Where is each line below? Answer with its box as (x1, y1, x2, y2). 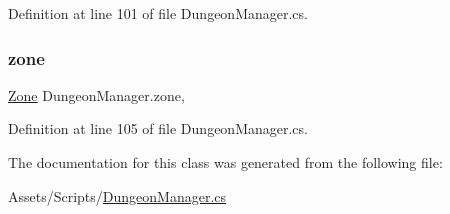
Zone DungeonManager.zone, (8, 84, 185, 105)
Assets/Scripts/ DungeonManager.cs (8, 185, 227, 206)
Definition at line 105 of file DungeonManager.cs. (8, 118, 308, 139)
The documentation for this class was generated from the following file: (8, 152, 443, 172)
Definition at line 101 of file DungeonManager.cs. (8, 3, 308, 23)
